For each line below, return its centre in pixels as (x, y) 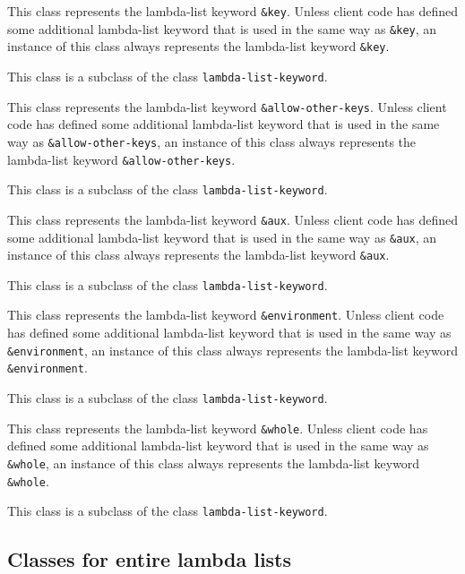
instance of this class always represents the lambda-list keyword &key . (198, 46)
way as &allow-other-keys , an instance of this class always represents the (212, 141)
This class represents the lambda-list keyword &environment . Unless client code (226, 315)
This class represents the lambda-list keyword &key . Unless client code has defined (233, 11)
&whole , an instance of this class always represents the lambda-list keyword (214, 463)
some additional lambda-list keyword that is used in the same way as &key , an (222, 28)
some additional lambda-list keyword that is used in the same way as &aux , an (222, 237)
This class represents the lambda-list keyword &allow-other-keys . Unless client (227, 106)
